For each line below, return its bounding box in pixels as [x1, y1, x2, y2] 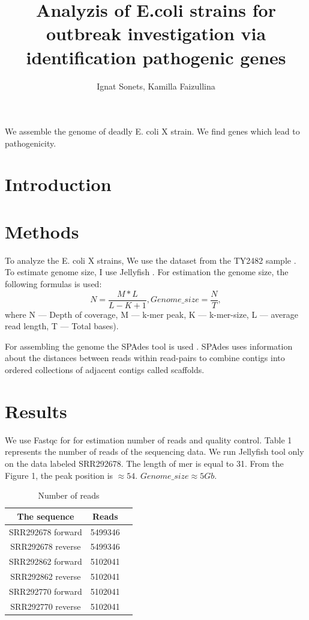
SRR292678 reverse [10, 540, 81, 553]
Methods [5, 219, 79, 243]
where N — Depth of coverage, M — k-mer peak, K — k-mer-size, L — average [5, 308, 299, 320]
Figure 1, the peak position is [5, 469, 113, 481]
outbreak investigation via [46, 21, 266, 46]
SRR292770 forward [9, 585, 82, 597]
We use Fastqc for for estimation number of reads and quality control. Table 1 [5, 433, 292, 446]
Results [5, 398, 67, 423]
